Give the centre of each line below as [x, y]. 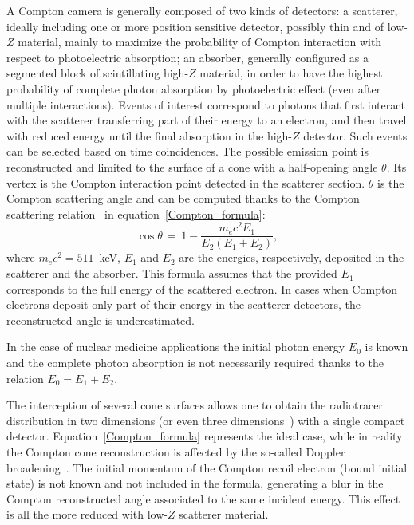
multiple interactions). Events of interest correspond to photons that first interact [206, 104]
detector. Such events [355, 135]
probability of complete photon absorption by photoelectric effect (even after [194, 88]
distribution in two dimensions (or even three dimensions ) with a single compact [206, 420]
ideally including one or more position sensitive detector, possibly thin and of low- [207, 26]
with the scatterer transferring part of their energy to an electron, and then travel [207, 120]
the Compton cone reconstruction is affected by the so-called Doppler [176, 451]
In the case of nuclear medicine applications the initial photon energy [176, 347]
